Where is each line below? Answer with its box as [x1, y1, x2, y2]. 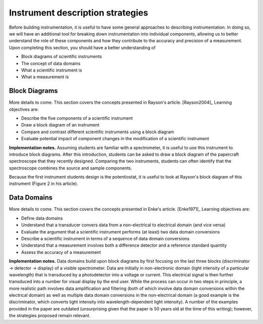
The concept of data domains [21, 60, 80, 66]
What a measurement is [21, 74, 69, 80]
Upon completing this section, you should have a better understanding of [9, 44, 156, 51]
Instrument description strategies [9, 7, 149, 18]
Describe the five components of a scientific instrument [21, 115, 133, 121]
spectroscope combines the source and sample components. [9, 165, 132, 171]
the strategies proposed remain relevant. [9, 313, 91, 319]
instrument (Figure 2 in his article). [9, 180, 78, 187]
